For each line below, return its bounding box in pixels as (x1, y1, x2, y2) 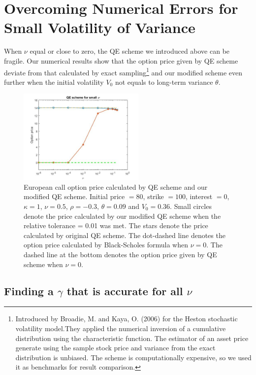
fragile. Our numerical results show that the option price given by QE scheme (4, 55, 238, 66)
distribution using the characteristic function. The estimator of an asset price (15, 333, 249, 343)
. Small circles (170, 201, 212, 211)
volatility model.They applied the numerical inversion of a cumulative (15, 323, 226, 333)
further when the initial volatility (4, 76, 104, 87)
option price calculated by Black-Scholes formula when (24, 239, 189, 250)
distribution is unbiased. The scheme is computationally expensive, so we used (15, 352, 252, 362)
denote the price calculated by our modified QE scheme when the (24, 210, 221, 221)
